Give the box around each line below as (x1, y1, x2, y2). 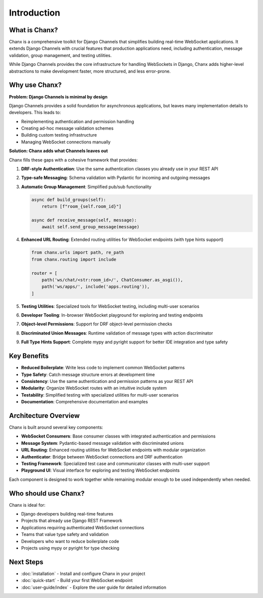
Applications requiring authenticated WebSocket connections (21, 524, 145, 530)
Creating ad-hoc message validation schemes (21, 125, 114, 131)
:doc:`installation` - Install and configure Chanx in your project (21, 571, 146, 577)
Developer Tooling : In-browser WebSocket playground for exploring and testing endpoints (21, 312, 203, 318)
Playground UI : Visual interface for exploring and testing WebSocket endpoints (21, 467, 180, 473)
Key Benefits (9, 352, 49, 360)
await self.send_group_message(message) (41, 224, 140, 230)
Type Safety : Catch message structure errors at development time (21, 371, 155, 378)
